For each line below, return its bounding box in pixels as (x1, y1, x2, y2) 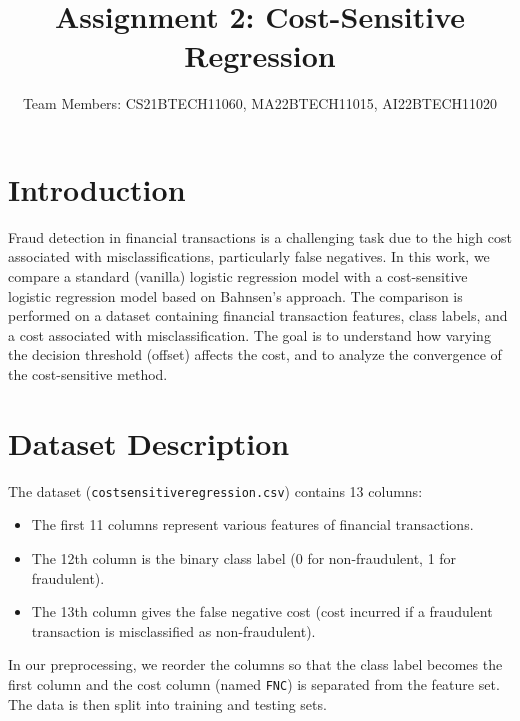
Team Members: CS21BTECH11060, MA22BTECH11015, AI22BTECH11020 (22, 93, 498, 114)
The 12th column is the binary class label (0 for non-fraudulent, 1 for (31, 547, 457, 568)
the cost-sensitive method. (8, 364, 168, 384)
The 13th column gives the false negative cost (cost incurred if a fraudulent (31, 601, 493, 622)
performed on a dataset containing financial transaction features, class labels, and (8, 305, 508, 326)
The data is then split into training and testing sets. (8, 693, 327, 714)
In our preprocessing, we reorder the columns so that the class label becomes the (8, 654, 503, 675)
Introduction (8, 168, 186, 209)
